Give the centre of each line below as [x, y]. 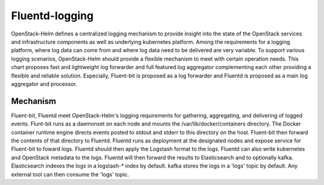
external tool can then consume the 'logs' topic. [70, 174]
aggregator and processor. [44, 83]
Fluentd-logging [52, 16]
